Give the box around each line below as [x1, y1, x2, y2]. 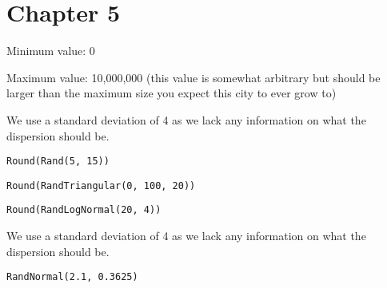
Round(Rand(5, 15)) [6, 156, 110, 168]
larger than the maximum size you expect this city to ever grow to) [6, 85, 337, 101]
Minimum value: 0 [6, 42, 95, 59]
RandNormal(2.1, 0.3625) [6, 271, 138, 283]
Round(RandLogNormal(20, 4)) [6, 204, 162, 216]
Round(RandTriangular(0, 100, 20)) [6, 180, 196, 191]
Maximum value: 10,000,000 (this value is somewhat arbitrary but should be [6, 69, 381, 85]
